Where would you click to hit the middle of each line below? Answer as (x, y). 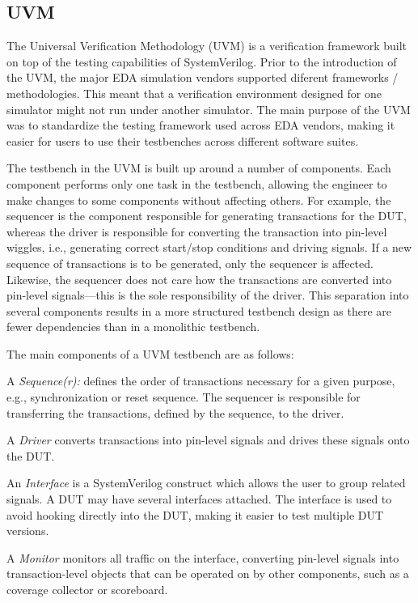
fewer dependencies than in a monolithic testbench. (133, 327)
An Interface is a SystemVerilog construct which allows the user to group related (206, 483)
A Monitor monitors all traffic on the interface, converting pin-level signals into (203, 557)
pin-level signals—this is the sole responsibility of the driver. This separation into (208, 295)
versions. (28, 531)
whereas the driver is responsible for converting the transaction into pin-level (197, 231)
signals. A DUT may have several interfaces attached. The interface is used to (199, 499)
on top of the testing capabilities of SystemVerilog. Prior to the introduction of (202, 61)
